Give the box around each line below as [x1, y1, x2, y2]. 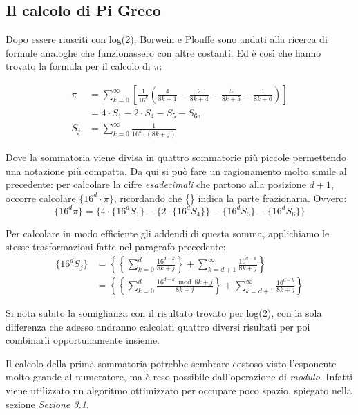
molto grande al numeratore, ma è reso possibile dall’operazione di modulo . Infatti [6, 369, 353, 384]
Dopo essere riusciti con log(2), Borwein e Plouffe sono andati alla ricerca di [6, 32, 328, 46]
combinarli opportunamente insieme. [6, 333, 160, 347]
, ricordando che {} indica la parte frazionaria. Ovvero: [113, 190, 347, 205]
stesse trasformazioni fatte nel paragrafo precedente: [6, 239, 226, 254]
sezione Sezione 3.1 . [6, 396, 89, 411]
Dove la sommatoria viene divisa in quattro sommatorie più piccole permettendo [6, 149, 346, 164]
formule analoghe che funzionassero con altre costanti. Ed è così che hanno [6, 45, 321, 59]
